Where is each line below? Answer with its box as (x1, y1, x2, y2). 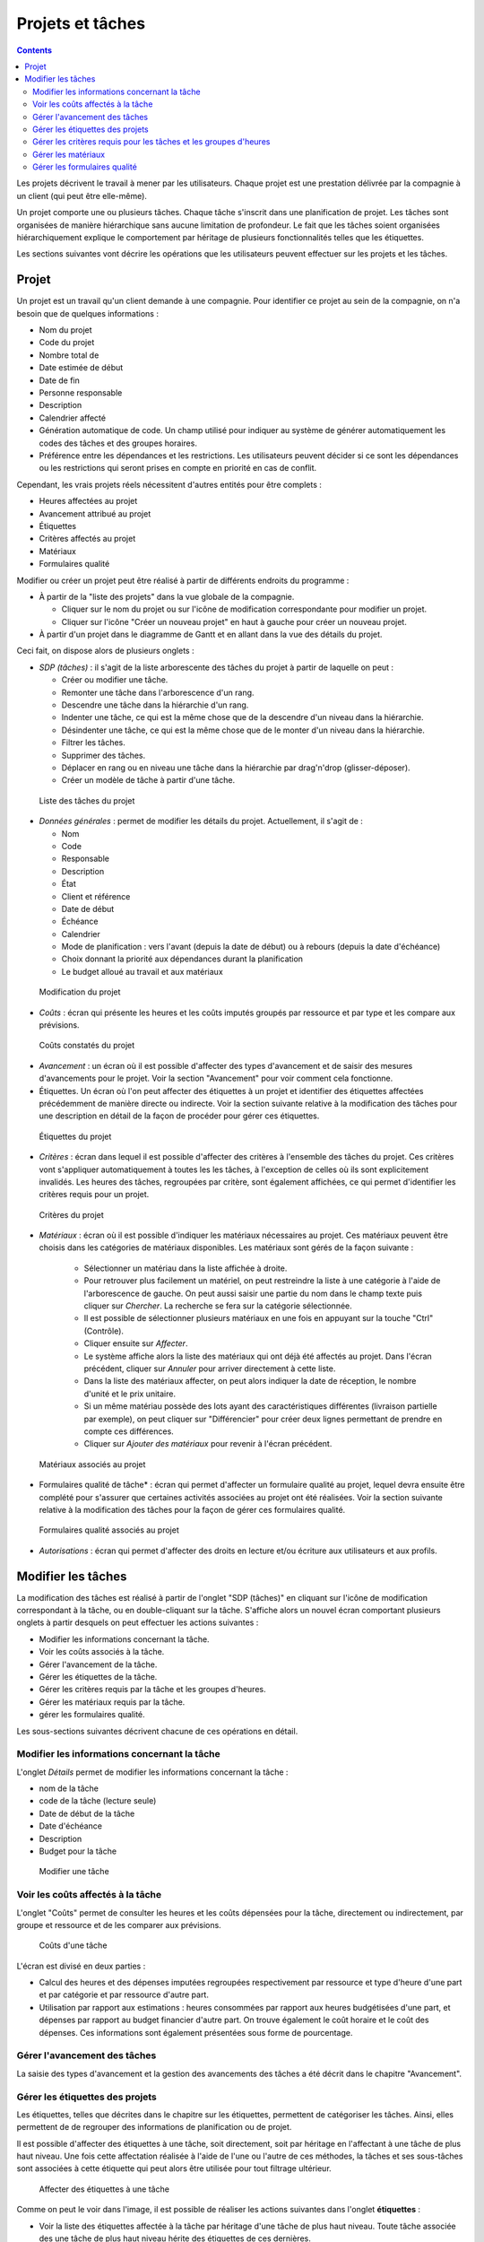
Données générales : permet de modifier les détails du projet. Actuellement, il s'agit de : (39, 816, 363, 827)
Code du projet (39, 337, 95, 348)
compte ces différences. (83, 1426, 174, 1437)
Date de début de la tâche (39, 1808, 135, 1819)
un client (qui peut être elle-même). (16, 190, 148, 201)
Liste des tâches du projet (39, 795, 135, 806)
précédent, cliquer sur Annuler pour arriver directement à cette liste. (83, 1363, 336, 1374)
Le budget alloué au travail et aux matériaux (61, 966, 223, 977)
